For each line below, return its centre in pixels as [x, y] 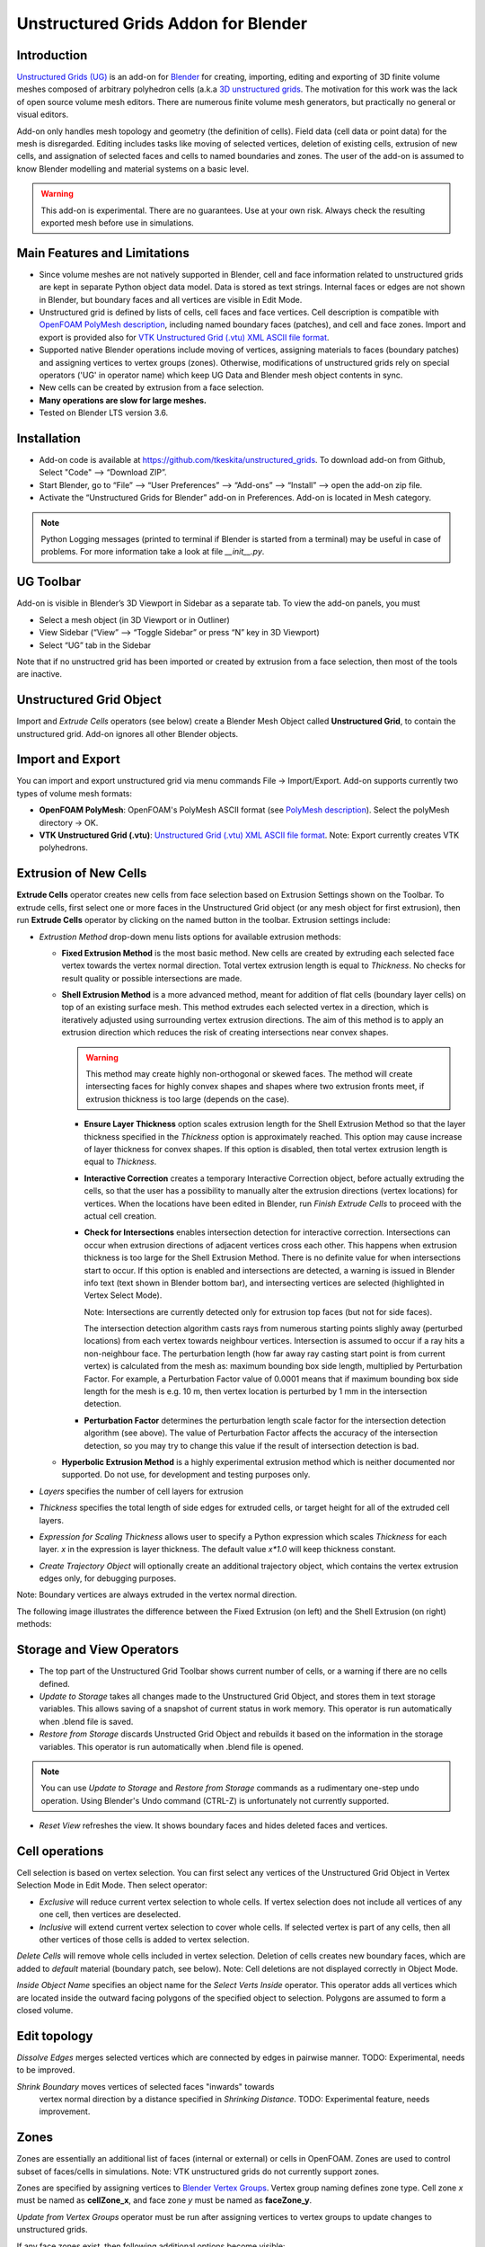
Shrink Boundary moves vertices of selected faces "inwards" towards [145, 2086]
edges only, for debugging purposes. [108, 1578]
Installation [48, 438]
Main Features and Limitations [103, 253]
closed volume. [45, 2010]
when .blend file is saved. [86, 1721]
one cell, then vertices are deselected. [110, 1914]
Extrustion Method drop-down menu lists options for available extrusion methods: [190, 937]
